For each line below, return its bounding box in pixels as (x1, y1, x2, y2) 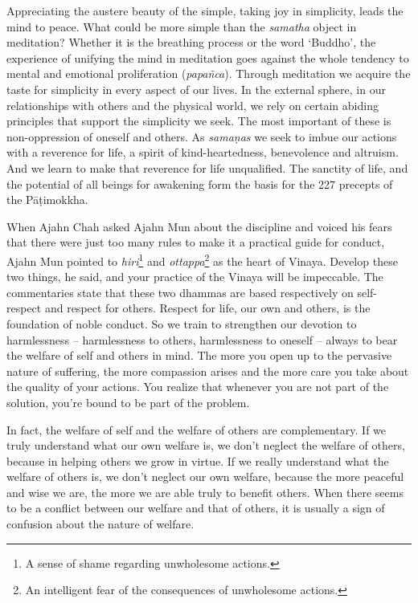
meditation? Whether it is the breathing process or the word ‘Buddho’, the (6, 34, 376, 51)
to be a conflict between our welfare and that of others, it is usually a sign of (6, 499, 385, 516)
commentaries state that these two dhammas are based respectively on (6, 283, 354, 300)
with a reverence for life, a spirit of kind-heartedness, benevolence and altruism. (6, 144, 399, 161)
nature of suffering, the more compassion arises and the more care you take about (6, 362, 409, 379)
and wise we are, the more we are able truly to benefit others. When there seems (6, 483, 404, 500)
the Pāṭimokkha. (6, 191, 88, 208)
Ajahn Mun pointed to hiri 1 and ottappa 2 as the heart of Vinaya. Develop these (6, 250, 398, 269)
